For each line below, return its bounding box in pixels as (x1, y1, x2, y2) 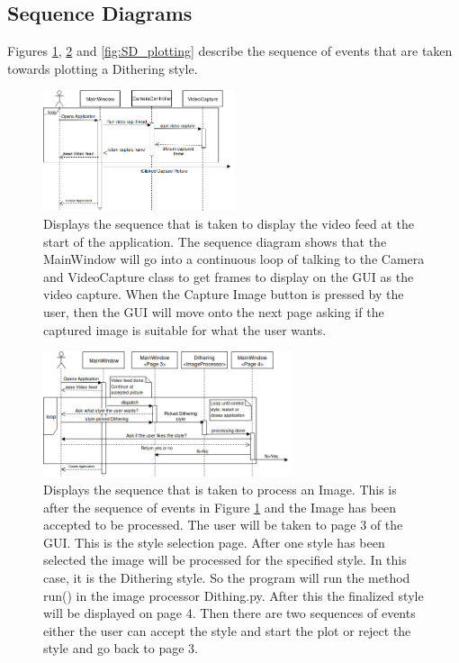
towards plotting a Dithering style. (7, 59, 198, 77)
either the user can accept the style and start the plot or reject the (43, 621, 411, 640)
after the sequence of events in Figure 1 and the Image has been (43, 497, 397, 516)
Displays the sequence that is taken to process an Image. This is (43, 480, 397, 498)
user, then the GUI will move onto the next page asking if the (43, 303, 384, 322)
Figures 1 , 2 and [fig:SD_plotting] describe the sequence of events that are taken (7, 41, 453, 60)
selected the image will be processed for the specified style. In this (43, 550, 407, 569)
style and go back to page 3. (43, 639, 198, 658)
